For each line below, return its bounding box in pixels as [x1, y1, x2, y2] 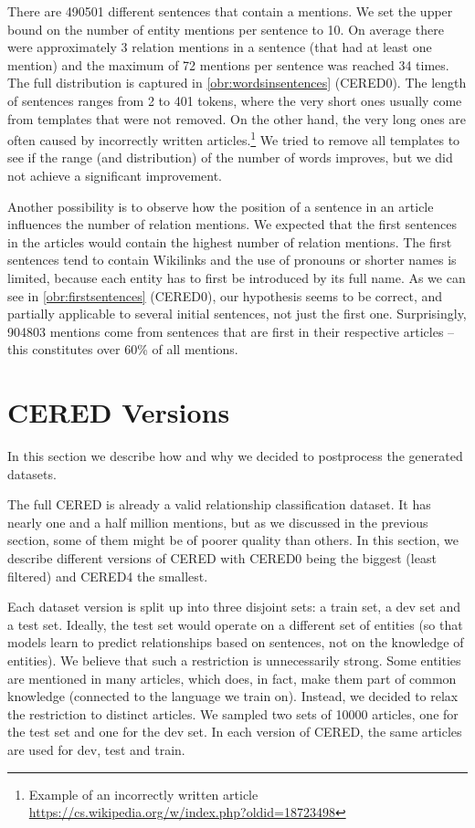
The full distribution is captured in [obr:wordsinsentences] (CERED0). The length [7, 73, 467, 92]
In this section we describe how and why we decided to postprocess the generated [7, 446, 463, 466]
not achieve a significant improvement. [7, 166, 222, 184]
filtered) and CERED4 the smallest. [7, 566, 208, 585]
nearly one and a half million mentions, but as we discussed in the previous [7, 512, 428, 531]
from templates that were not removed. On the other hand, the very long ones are [7, 109, 467, 128]
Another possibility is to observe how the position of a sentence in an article [7, 196, 434, 215]
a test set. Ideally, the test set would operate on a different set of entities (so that [7, 614, 463, 634]
